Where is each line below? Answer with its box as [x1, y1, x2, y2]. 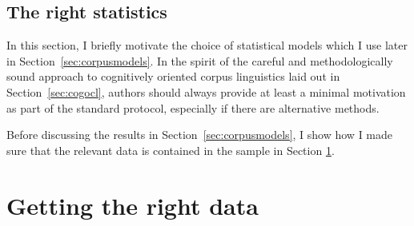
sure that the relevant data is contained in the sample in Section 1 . [6, 141, 335, 158]
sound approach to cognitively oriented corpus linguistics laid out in [6, 68, 340, 85]
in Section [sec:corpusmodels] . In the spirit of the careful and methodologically [6, 52, 393, 69]
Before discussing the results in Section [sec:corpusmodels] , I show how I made [6, 126, 393, 143]
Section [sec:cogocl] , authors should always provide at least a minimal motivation [6, 83, 406, 100]
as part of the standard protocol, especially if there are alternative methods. [6, 99, 380, 116]
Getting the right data [6, 188, 259, 221]
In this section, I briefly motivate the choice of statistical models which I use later [6, 37, 408, 54]
